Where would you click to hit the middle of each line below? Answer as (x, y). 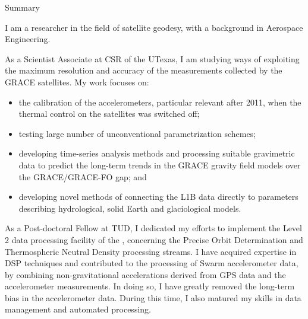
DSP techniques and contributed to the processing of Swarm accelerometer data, (152, 263)
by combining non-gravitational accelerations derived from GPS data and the (145, 274)
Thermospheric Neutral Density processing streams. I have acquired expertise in (151, 251)
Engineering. (28, 39)
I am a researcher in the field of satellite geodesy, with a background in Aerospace (154, 27)
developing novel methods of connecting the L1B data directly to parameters (158, 197)
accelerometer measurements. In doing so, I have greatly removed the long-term (150, 286)
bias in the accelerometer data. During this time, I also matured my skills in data (153, 297)
